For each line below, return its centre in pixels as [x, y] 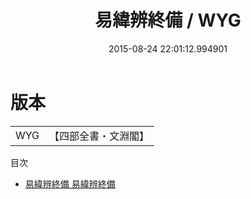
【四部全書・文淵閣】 [99, 136]
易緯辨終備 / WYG [168, 20]
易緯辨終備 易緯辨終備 [70, 183]
